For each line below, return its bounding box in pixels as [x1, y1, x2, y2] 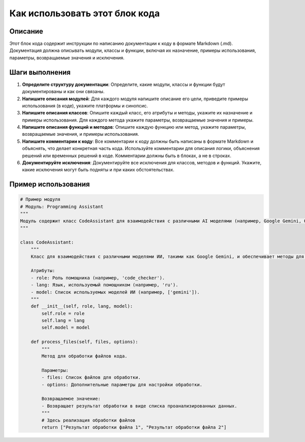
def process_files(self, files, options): [30, 339, 138, 345]
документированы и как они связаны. [22, 89, 105, 95]
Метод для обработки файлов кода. [41, 353, 128, 359]
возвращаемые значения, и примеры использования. [22, 131, 139, 137]
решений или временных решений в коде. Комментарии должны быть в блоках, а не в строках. [22, 153, 231, 159]
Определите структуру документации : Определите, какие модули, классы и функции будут [22, 81, 226, 87]
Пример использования [9, 180, 90, 189]
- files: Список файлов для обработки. [41, 374, 141, 380]
